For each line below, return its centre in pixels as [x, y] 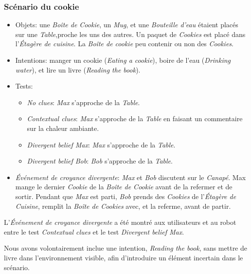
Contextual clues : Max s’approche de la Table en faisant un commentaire [135, 119]
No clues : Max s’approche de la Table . [83, 102]
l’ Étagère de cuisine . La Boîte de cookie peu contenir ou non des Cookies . [124, 44]
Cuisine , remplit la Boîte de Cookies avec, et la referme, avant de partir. [123, 206]
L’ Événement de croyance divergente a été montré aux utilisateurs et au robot [120, 222]
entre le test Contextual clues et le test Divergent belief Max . [94, 231]
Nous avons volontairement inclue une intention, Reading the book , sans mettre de [125, 248]
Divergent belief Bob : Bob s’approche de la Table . [100, 161]
